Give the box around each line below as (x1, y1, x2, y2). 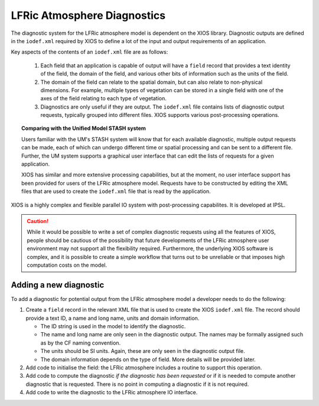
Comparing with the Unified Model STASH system (21, 125, 146, 132)
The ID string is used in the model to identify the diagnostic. (40, 323, 186, 330)
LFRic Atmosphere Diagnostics (11, 9, 165, 22)
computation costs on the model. (27, 261, 108, 269)
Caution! (27, 217, 49, 224)
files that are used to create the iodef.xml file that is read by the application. (21, 188, 211, 195)
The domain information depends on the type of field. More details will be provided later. (40, 356, 256, 363)
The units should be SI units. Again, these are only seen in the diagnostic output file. (40, 348, 245, 355)
